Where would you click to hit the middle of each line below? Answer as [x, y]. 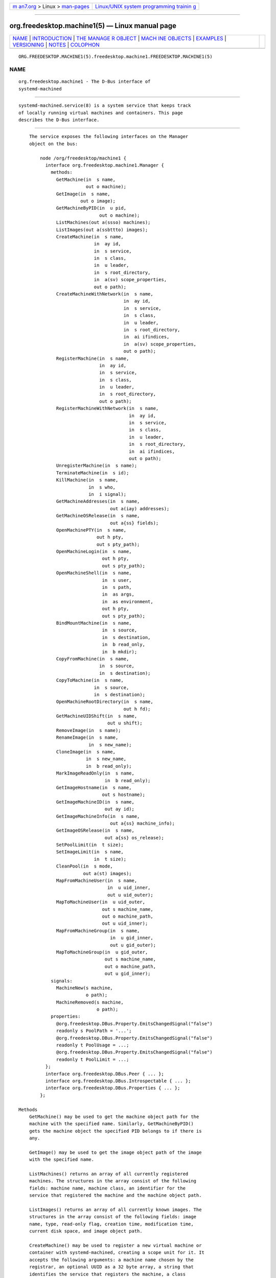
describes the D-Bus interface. [59, 120]
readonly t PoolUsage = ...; [93, 1045]
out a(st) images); [108, 873]
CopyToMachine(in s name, [90, 680]
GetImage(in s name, [83, 194]
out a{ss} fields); [134, 523]
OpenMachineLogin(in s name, [94, 552]
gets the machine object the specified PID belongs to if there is [115, 1131]
